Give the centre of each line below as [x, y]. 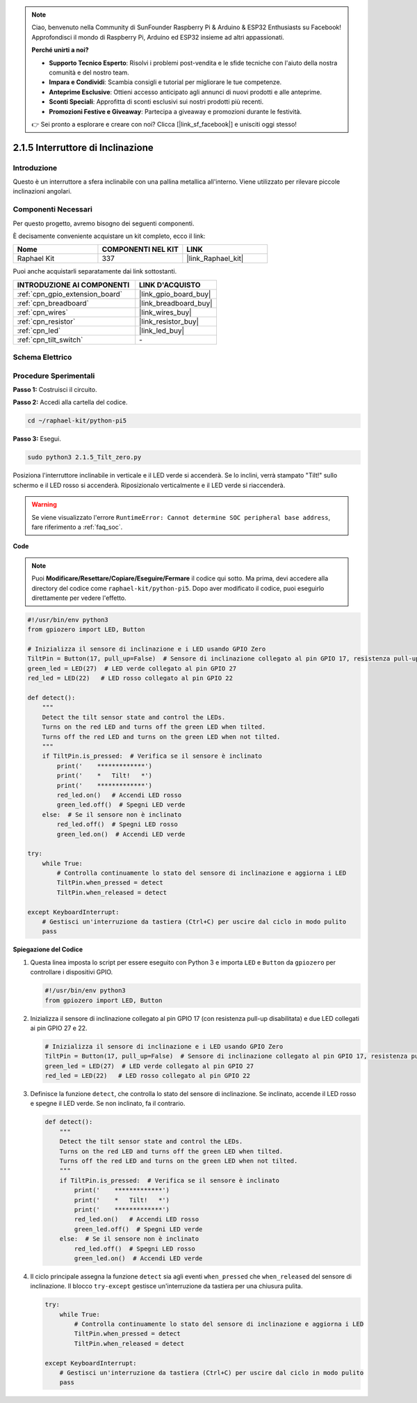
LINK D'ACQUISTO [170, 285]
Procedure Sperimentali [54, 376]
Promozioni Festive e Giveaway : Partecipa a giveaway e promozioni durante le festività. [175, 111]
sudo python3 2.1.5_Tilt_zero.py [84, 457]
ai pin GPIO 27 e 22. [59, 1028]
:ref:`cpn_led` [39, 331]
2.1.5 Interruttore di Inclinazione [83, 147]
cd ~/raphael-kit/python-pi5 [77, 421]
